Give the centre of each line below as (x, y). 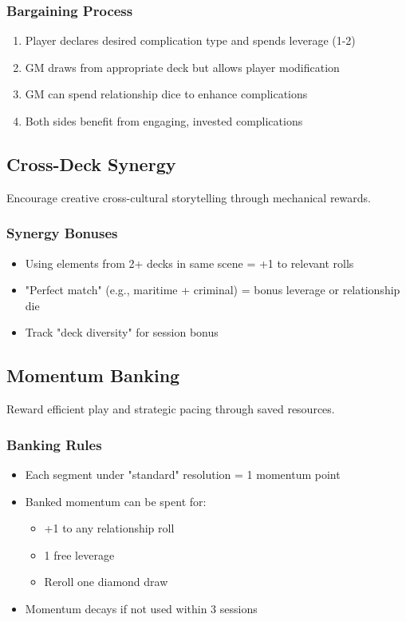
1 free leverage (79, 554)
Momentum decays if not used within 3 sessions (141, 608)
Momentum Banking (93, 375)
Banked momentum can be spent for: (116, 501)
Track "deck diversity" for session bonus (122, 332)
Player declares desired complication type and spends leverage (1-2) (190, 40)
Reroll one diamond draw (106, 582)
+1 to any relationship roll (109, 528)
